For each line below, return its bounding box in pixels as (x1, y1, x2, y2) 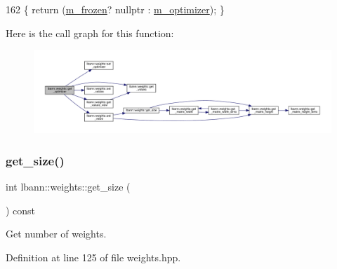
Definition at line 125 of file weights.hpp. (6, 250, 181, 265)
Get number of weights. (6, 226, 107, 241)
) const (6, 202, 36, 217)
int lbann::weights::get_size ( (6, 179, 131, 194)
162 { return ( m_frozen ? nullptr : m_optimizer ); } (6, 2, 225, 16)
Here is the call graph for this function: (6, 25, 174, 40)
